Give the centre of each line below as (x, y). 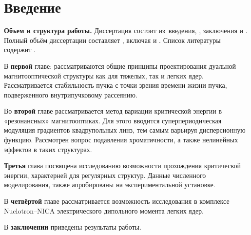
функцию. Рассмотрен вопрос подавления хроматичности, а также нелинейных (121, 140)
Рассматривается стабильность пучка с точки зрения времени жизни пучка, (116, 85)
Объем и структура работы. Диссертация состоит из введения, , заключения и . (126, 30)
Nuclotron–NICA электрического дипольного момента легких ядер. (104, 210)
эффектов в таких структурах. (48, 149)
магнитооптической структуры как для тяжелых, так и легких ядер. (104, 75)
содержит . (20, 49)
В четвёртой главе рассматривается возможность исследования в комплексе (117, 201)
